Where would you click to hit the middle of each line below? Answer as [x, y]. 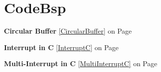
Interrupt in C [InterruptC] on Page [61, 47]
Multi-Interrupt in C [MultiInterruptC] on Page [81, 63]
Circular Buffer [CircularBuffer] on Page [68, 31]
